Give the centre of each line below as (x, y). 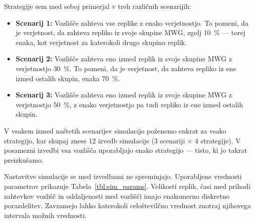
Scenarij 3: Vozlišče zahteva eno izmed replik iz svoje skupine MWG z (124, 95)
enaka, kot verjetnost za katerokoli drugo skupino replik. (101, 42)
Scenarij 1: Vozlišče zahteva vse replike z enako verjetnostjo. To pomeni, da (132, 22)
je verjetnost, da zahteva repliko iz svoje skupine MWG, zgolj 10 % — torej (130, 32)
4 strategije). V (218, 140)
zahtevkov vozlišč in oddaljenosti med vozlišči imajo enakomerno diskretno (117, 196)
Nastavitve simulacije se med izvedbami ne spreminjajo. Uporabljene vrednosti (123, 176)
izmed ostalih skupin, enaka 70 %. (68, 78)
